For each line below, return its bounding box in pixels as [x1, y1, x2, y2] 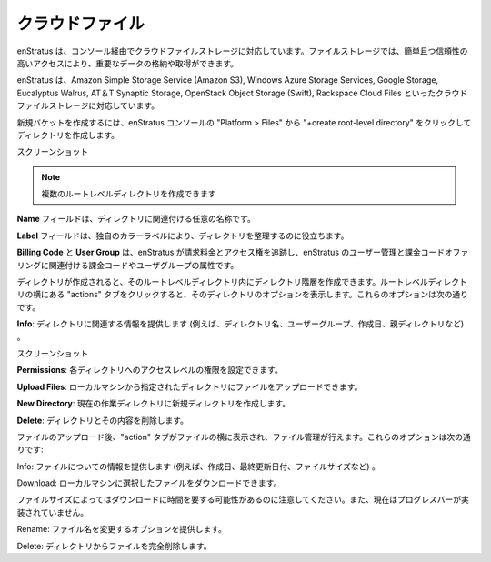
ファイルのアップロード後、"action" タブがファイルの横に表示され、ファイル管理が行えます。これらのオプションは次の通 [16, 431, 472, 442]
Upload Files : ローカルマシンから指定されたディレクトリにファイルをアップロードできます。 [16, 381, 363, 392]
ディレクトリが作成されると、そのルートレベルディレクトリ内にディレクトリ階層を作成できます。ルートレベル [16, 276, 429, 287]
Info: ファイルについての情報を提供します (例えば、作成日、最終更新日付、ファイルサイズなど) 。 [16, 460, 381, 472]
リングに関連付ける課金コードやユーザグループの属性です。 [16, 259, 239, 270]
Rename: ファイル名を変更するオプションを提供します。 [16, 524, 227, 535]
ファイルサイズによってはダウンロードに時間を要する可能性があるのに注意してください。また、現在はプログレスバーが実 [16, 494, 470, 505]
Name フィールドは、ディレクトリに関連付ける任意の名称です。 [16, 214, 256, 225]
